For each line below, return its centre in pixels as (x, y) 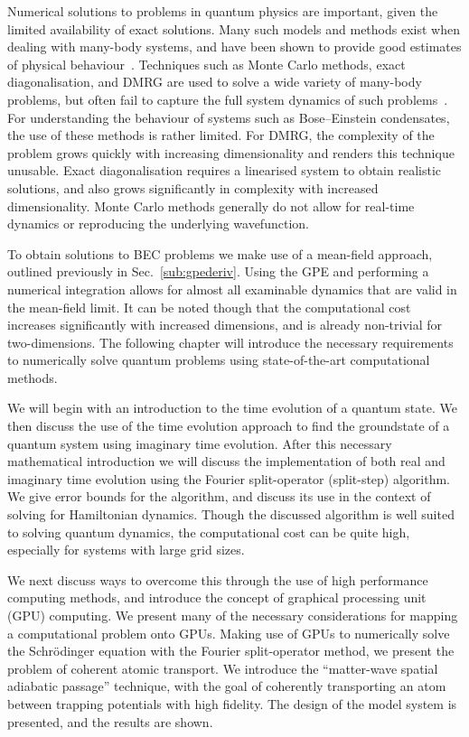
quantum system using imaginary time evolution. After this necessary (200, 443)
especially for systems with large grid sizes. (126, 550)
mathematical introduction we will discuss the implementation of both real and (226, 461)
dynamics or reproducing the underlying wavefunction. (158, 224)
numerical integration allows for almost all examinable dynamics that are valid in (232, 289)
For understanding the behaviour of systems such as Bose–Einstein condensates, (229, 117)
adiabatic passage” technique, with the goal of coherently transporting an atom (227, 686)
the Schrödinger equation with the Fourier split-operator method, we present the (231, 651)
